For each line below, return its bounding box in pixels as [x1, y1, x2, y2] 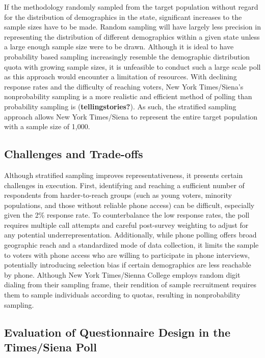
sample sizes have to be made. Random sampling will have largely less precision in [4, 21, 261, 32]
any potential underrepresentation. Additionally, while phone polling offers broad [4, 229, 257, 240]
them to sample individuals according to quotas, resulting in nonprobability [4, 289, 241, 300]
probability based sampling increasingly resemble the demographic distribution [4, 51, 250, 62]
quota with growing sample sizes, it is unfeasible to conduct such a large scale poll [4, 61, 261, 72]
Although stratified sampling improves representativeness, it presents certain [4, 169, 243, 180]
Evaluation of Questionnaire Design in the [4, 324, 231, 340]
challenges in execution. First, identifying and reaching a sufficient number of [4, 180, 245, 190]
